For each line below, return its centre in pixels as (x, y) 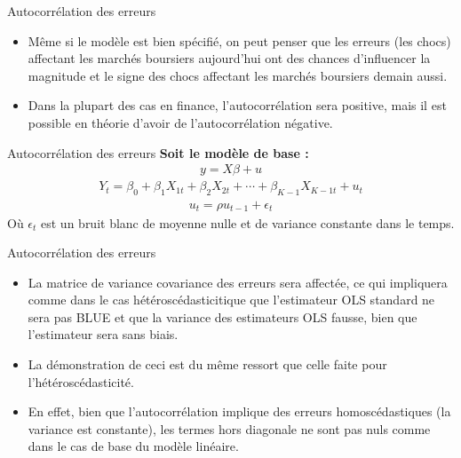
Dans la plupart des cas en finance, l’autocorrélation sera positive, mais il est (237, 105)
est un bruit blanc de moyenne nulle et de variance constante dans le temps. (248, 222)
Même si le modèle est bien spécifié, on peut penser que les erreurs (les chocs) (239, 40)
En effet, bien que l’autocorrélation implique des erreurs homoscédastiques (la (239, 411)
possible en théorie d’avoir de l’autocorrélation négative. (180, 122)
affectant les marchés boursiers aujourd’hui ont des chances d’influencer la (229, 58)
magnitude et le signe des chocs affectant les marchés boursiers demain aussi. (238, 75)
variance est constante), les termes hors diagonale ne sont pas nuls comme (229, 428)
